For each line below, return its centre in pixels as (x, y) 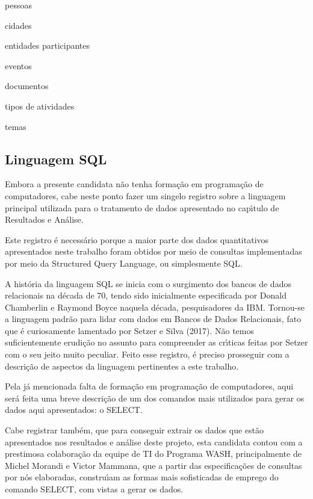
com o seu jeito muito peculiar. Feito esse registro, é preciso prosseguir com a (147, 354)
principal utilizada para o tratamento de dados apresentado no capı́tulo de (142, 207)
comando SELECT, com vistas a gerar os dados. (94, 489)
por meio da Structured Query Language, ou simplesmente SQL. (124, 263)
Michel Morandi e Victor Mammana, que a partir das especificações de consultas (153, 465)
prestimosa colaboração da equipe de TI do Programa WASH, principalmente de (153, 454)
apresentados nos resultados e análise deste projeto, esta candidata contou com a (154, 442)
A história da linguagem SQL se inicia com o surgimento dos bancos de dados (148, 283)
